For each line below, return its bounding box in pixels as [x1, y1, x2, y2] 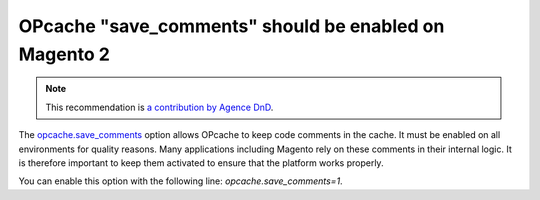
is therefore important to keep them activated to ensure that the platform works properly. [18, 156, 384, 169]
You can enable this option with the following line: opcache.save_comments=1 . [18, 175, 344, 187]
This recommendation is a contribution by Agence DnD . [45, 101, 274, 113]
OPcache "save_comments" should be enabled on [18, 15, 445, 37]
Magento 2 [18, 43, 110, 65]
